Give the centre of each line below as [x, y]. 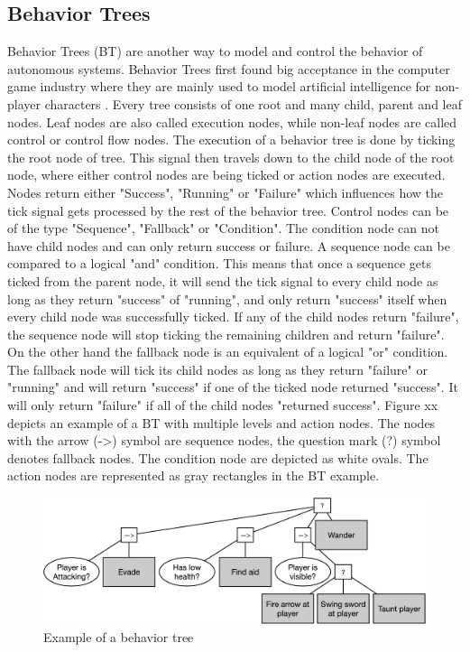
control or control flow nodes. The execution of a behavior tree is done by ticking [231, 140]
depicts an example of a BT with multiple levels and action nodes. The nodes [221, 422]
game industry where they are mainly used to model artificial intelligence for [219, 86]
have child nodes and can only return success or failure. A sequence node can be [229, 245]
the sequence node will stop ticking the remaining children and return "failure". [226, 334]
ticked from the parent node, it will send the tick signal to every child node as [223, 280]
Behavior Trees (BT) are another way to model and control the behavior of [215, 51]
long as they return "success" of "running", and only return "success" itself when [227, 298]
